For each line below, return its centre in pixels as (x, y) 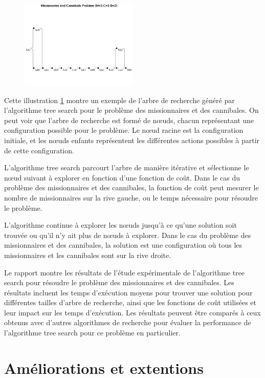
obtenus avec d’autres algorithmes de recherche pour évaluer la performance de (128, 322)
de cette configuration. (39, 150)
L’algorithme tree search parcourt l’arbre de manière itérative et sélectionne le (127, 167)
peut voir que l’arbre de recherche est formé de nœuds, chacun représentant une (129, 120)
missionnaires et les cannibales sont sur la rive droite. (88, 255)
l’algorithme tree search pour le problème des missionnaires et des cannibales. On (131, 110)
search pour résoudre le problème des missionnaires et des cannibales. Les (119, 282)
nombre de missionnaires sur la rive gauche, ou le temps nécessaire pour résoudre (131, 197)
